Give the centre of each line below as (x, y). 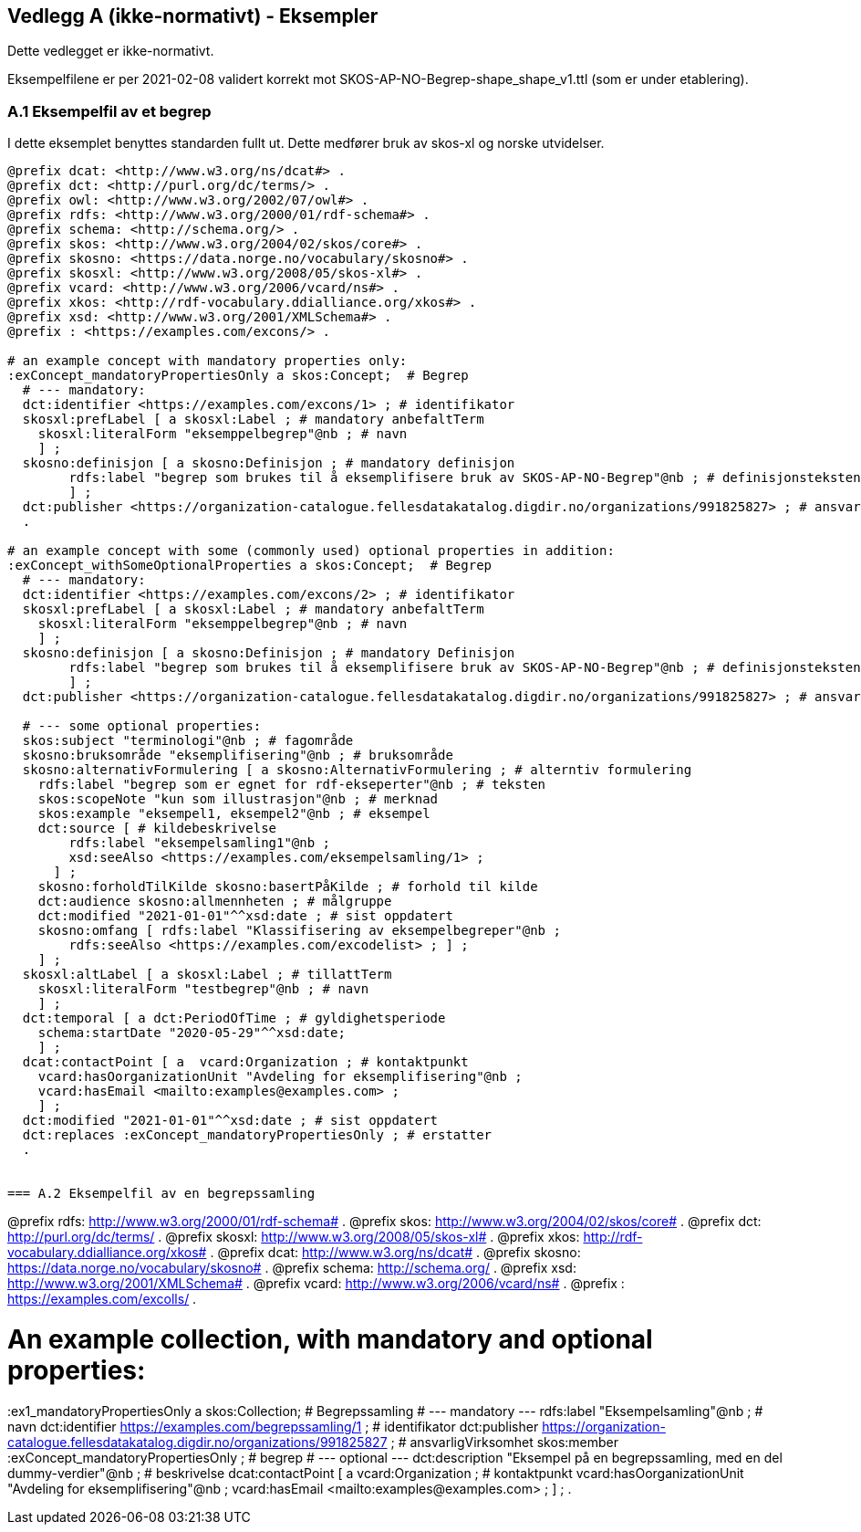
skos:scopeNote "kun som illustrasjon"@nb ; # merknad (238, 799)
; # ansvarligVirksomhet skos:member (505, 1442)
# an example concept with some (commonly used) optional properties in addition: (311, 551)
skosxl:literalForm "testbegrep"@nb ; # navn (203, 989)
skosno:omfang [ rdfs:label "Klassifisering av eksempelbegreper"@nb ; (299, 931)
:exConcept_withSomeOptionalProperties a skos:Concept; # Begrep (250, 566)
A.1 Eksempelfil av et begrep (109, 111)
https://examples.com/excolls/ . (102, 1299)
